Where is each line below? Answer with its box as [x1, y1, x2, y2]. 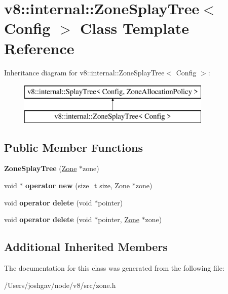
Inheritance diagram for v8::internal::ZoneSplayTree [4, 67, 165, 77]
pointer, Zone [98, 214, 139, 225]
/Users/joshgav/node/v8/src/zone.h [4, 279, 116, 290]
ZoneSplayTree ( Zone [4, 163, 77, 174]
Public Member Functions [4, 139, 143, 155]
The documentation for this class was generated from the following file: [4, 263, 224, 273]
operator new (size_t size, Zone [25, 180, 130, 191]
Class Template [80, 18, 189, 38]
